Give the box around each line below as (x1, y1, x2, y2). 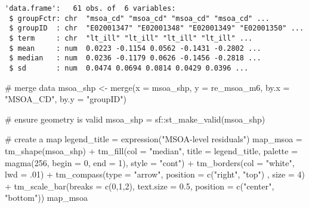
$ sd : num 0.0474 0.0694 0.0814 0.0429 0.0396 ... (9, 63, 249, 72)
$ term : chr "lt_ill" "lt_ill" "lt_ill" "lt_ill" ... (9, 33, 253, 42)
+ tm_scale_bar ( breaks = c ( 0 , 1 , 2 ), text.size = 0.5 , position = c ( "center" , (5, 179, 274, 192)
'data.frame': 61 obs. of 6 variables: (5, 4, 176, 13)
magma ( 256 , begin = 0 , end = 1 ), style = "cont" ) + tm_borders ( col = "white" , (5, 156, 295, 169)
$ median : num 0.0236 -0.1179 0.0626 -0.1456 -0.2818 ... (9, 54, 261, 63)
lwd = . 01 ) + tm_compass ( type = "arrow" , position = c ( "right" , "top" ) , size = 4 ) (5, 168, 305, 181)
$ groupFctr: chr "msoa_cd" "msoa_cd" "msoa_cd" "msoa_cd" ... (9, 14, 270, 23)
